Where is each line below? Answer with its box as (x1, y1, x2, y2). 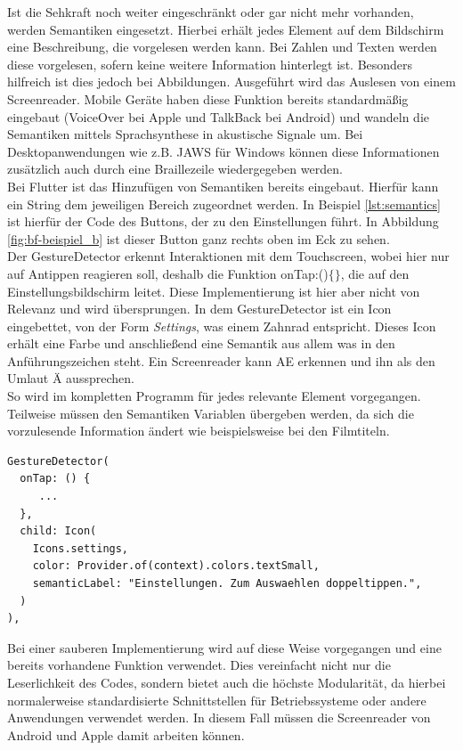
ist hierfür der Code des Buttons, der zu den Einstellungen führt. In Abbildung (7, 212, 439, 231)
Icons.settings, (32, 542, 129, 555)
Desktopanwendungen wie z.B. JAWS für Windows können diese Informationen (7, 142, 440, 160)
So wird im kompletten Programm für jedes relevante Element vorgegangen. (7, 387, 421, 405)
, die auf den (340, 264, 410, 282)
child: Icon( (20, 525, 97, 538)
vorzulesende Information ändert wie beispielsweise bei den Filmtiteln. (7, 421, 390, 440)
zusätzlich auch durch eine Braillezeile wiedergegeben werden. (7, 159, 343, 178)
